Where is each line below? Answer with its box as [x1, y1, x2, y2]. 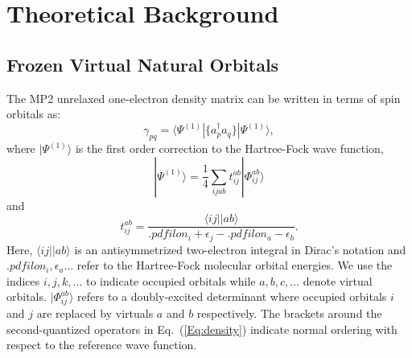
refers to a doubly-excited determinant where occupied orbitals [77, 288, 387, 305]
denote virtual [303, 272, 373, 289]
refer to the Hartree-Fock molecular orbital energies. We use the [76, 257, 393, 274]
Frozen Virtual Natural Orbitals [6, 51, 279, 76]
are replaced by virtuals [36, 305, 154, 322]
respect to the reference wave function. [6, 336, 197, 353]
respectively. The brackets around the [196, 305, 382, 322]
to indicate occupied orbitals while [85, 272, 256, 289]
